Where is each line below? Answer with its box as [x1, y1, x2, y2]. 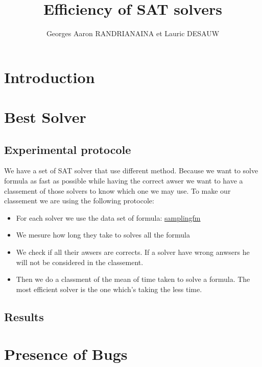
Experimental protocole [4, 141, 131, 157]
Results [4, 308, 44, 324]
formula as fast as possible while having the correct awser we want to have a [4, 175, 243, 186]
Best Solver [4, 107, 86, 127]
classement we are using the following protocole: [4, 195, 154, 206]
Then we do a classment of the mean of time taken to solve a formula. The [16, 274, 250, 284]
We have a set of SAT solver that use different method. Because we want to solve [4, 165, 258, 176]
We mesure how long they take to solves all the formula [16, 229, 190, 240]
